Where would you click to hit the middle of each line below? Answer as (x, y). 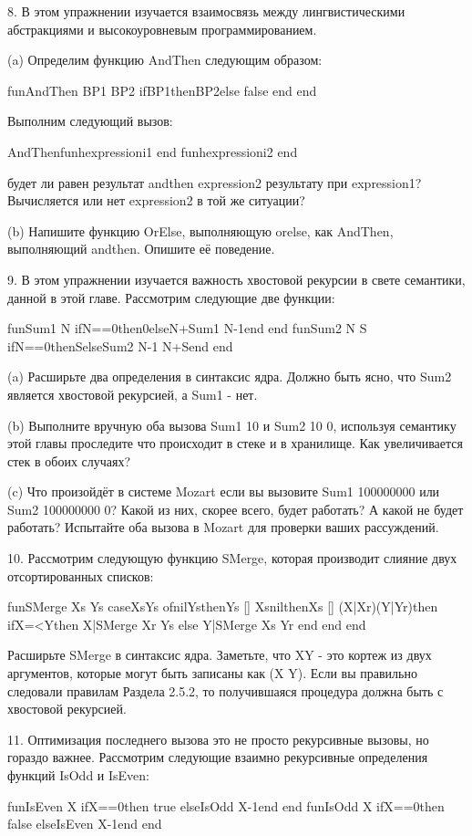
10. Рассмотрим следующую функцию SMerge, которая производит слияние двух (232, 558)
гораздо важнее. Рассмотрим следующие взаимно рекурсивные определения (218, 757)
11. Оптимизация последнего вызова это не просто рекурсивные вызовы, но (218, 739)
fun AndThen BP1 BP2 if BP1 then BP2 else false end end (162, 90)
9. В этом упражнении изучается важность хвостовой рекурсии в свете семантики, (236, 279)
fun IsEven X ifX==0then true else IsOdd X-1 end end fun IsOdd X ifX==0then (226, 805)
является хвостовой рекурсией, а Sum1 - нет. (133, 394)
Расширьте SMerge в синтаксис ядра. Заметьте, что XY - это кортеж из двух (220, 655)
